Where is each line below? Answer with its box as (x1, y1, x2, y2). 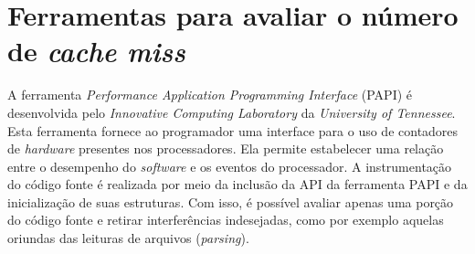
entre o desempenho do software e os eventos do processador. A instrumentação (7, 156, 452, 175)
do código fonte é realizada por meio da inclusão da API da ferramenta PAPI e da (7, 175, 468, 194)
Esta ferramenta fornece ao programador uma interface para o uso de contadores (7, 121, 459, 140)
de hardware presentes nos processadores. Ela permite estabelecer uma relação (7, 139, 444, 158)
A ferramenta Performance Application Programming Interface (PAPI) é (7, 85, 413, 104)
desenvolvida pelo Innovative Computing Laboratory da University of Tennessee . (7, 102, 456, 122)
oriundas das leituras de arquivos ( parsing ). (7, 228, 249, 248)
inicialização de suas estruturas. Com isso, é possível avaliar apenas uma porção (7, 192, 454, 211)
